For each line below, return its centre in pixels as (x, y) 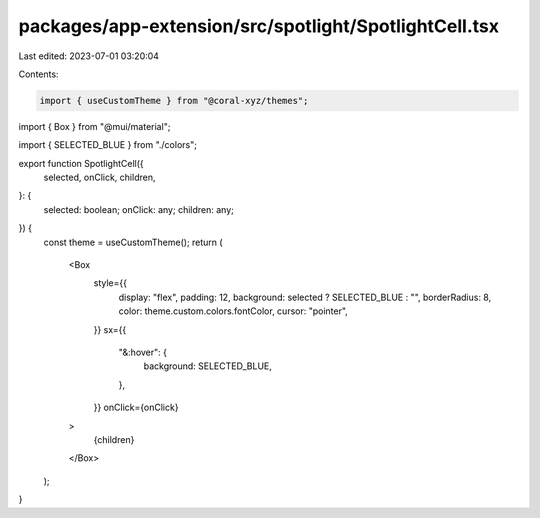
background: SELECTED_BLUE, (207, 366)
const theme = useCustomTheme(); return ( (133, 242)
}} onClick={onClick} (136, 407)
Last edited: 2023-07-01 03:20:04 (89, 56)
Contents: (38, 74)
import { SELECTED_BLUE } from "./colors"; (107, 145)
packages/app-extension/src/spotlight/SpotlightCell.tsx (259, 26)
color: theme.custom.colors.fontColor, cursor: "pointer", (233, 311)
